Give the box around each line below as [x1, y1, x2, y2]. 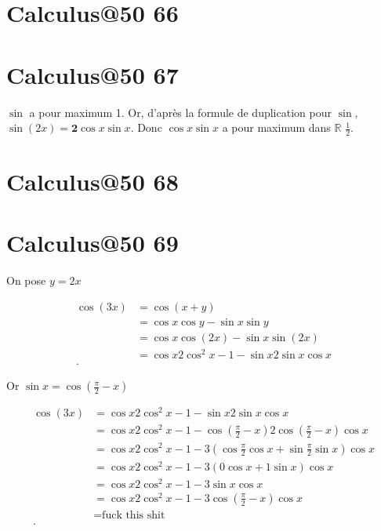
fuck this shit [102, 509, 165, 521]
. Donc [130, 119, 162, 136]
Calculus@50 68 [6, 165, 179, 198]
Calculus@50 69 [6, 227, 179, 259]
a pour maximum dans [222, 119, 331, 136]
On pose [6, 272, 46, 289]
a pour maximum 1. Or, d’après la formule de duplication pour [29, 104, 332, 120]
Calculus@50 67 [6, 58, 179, 90]
